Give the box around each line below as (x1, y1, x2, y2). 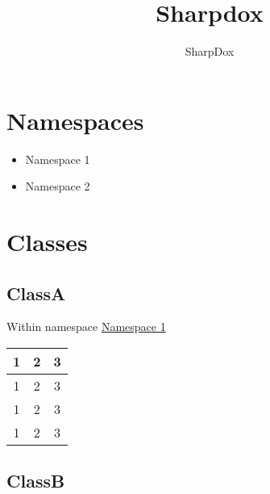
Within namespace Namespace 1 (6, 318, 166, 335)
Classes (6, 225, 88, 258)
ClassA (6, 280, 66, 305)
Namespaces (6, 103, 144, 136)
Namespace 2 (25, 178, 90, 195)
